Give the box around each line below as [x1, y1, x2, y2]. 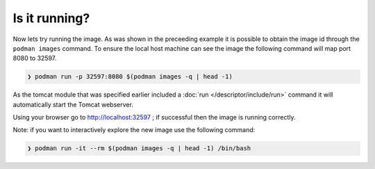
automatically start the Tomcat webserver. [12, 100, 133, 108]
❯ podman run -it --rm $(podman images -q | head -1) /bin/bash [27, 145, 251, 152]
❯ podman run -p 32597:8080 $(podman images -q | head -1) [27, 73, 233, 81]
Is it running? [12, 10, 90, 26]
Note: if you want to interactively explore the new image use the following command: [12, 126, 256, 134]
